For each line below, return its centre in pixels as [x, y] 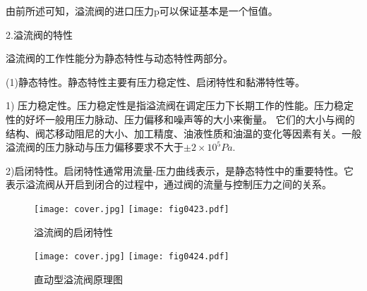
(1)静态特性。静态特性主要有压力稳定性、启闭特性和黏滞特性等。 [155, 81]
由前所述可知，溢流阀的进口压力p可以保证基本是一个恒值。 [142, 11]
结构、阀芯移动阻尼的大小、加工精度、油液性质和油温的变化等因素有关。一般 [183, 133]
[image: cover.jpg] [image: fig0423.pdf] [132, 209]
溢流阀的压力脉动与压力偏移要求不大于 [95, 147]
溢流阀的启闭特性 [73, 231]
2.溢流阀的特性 [39, 34]
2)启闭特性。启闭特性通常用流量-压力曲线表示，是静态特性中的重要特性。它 [180, 170]
